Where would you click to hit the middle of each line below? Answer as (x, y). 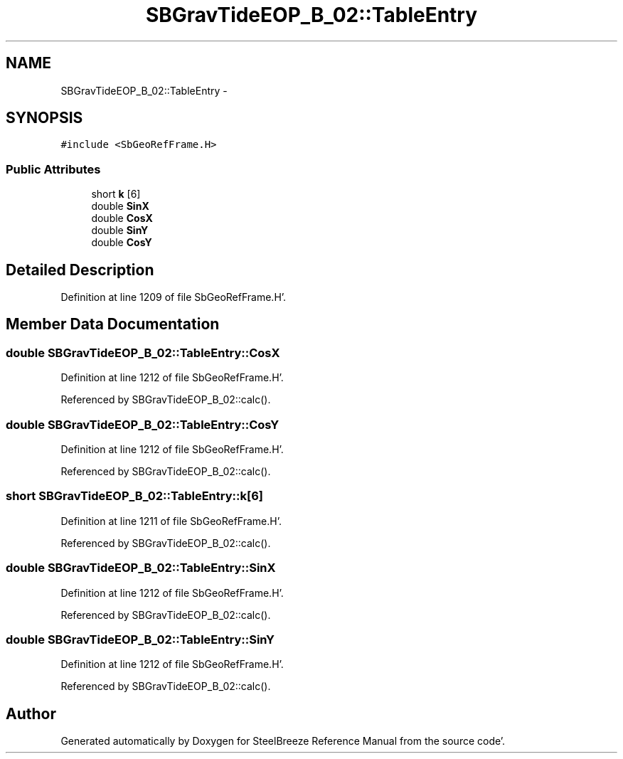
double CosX (122, 218)
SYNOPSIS (44, 118)
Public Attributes (53, 169)
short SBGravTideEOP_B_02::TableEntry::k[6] (134, 496)
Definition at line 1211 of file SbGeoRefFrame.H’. (171, 521)
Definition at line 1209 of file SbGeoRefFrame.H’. (174, 297)
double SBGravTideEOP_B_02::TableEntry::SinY (140, 639)
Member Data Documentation (113, 324)
